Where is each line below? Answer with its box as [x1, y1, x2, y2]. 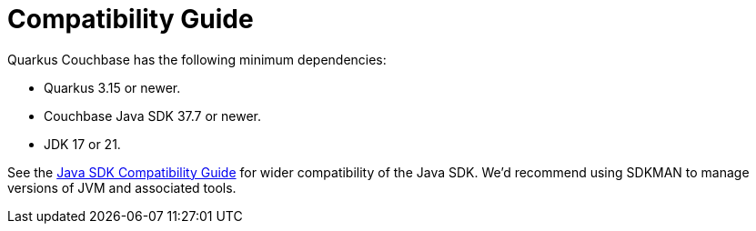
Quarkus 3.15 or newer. [44, 79, 181, 95]
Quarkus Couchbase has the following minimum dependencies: [7, 51, 387, 67]
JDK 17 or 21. [44, 136, 121, 152]
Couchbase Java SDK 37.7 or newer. [44, 107, 262, 124]
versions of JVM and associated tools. [7, 179, 237, 196]
